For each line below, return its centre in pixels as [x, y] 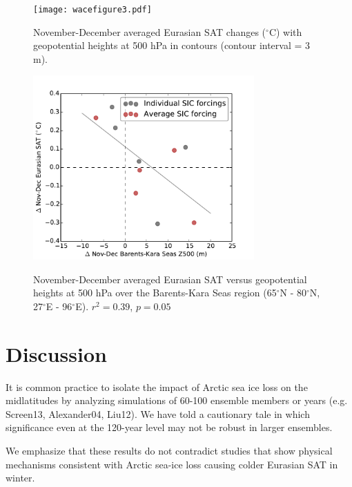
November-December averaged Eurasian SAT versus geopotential [170, 279]
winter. [20, 478]
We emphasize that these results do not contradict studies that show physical [169, 450]
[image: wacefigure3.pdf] [92, 10]
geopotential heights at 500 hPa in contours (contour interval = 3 [172, 45]
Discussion [56, 353]
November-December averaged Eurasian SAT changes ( [150, 31]
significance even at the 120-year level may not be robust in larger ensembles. [169, 427]
